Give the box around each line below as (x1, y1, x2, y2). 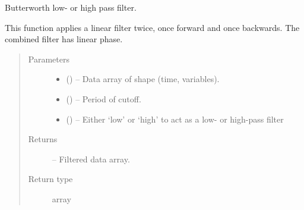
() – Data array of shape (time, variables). (66, 73, 220, 85)
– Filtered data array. (52, 152, 130, 165)
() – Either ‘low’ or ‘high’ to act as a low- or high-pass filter (66, 112, 284, 125)
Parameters (28, 52, 69, 65)
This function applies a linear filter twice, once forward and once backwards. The (5, 21, 300, 33)
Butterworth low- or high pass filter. (5, 1, 137, 13)
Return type (28, 173, 73, 185)
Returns (28, 133, 58, 145)
